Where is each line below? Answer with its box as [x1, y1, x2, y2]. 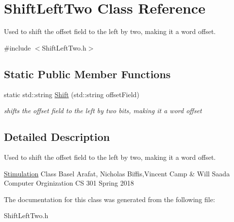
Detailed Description [4, 129, 110, 144]
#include [4, 42, 31, 52]
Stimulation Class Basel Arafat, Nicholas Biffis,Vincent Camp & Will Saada [4, 168, 230, 178]
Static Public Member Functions [4, 66, 171, 81]
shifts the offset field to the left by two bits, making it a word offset [4, 105, 202, 116]
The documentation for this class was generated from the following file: [4, 194, 215, 204]
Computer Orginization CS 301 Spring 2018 [4, 178, 134, 188]
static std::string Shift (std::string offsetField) [4, 89, 139, 99]
